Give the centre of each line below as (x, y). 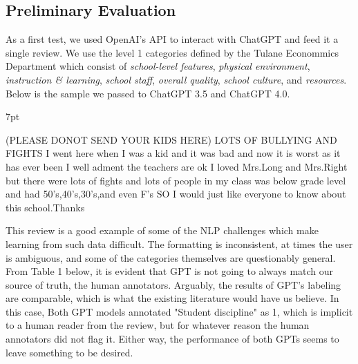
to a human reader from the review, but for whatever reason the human (158, 325)
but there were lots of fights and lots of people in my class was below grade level (176, 180)
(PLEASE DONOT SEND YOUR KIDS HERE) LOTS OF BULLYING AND (171, 139)
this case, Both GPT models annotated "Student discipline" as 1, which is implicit (179, 311)
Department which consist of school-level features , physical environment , (158, 66)
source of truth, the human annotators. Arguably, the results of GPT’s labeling (173, 284)
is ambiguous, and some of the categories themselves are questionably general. (171, 257)
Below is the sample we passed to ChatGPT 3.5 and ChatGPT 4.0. (148, 93)
